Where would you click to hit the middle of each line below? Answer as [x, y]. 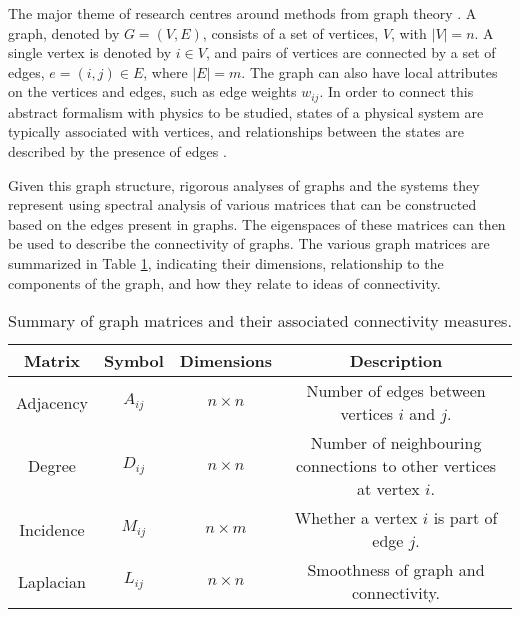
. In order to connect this [396, 91]
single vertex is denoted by [90, 52]
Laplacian [52, 581]
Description [396, 361]
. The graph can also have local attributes [369, 71]
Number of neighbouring [396, 443]
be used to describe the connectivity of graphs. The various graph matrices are [249, 243]
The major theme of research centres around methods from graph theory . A [242, 13]
